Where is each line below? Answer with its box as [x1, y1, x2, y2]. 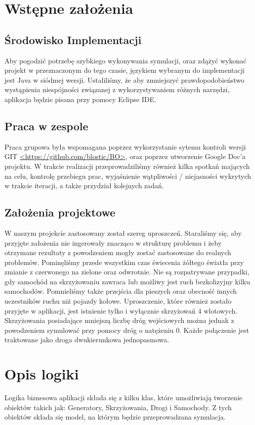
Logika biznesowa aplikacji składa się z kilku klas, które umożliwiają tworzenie [4, 392, 243, 403]
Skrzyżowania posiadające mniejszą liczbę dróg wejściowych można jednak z [4, 315, 234, 325]
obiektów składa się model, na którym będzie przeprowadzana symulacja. [4, 412, 226, 422]
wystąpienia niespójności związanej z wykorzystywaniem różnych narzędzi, [4, 84, 230, 95]
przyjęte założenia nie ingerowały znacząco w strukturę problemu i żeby [4, 237, 222, 248]
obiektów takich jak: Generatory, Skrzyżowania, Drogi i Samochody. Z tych [4, 402, 232, 412]
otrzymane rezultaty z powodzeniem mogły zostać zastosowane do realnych [4, 247, 231, 258]
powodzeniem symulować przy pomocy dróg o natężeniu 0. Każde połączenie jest [4, 324, 249, 335]
